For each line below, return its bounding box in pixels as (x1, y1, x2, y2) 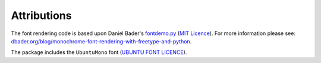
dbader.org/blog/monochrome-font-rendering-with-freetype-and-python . (11, 37, 192, 45)
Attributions (11, 9, 72, 22)
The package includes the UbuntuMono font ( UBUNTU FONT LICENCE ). (11, 49, 187, 56)
